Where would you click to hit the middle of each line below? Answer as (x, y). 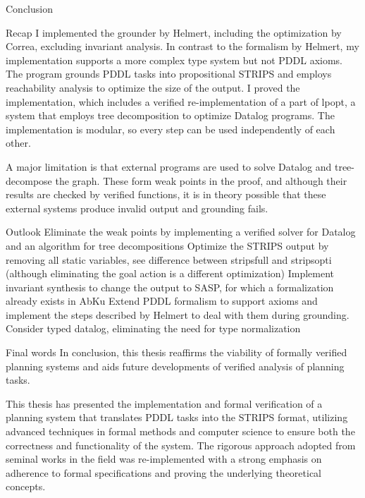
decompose (29, 180)
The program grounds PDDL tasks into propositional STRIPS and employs (169, 74)
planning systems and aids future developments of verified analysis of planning (175, 366)
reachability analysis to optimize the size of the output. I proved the (153, 87)
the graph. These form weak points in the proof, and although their (201, 180)
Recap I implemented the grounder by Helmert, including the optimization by (174, 32)
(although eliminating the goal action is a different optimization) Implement (170, 273)
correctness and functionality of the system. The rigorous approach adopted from (181, 445)
